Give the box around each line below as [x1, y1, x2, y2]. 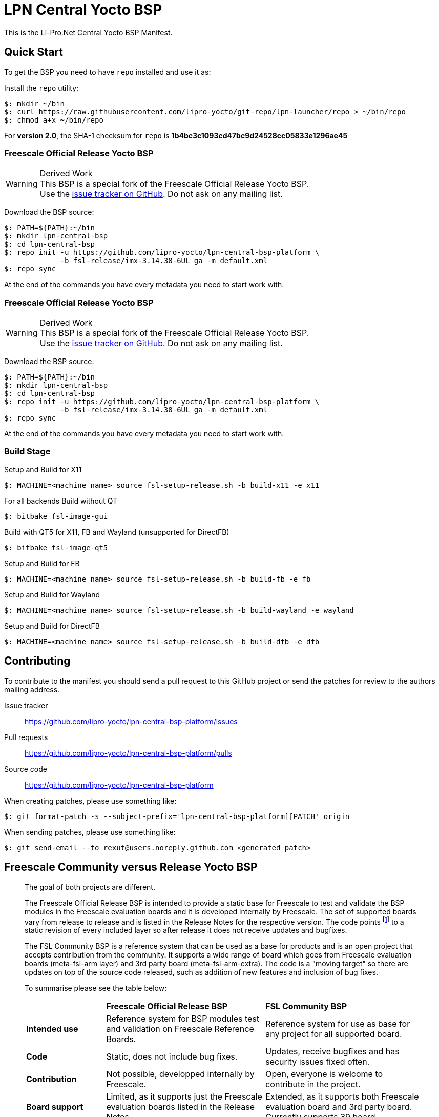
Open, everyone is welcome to [265, 1069, 383, 1080]
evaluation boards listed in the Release [106, 1102, 255, 1112]
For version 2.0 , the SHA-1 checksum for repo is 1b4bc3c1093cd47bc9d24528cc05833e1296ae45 [4, 131, 348, 140]
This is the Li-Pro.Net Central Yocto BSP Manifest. [4, 28, 173, 37]
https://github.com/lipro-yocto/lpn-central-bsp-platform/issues [25, 716, 238, 726]
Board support [26, 1102, 83, 1112]
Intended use [26, 1024, 78, 1034]
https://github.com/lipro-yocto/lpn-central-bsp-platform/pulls [25, 748, 232, 757]
